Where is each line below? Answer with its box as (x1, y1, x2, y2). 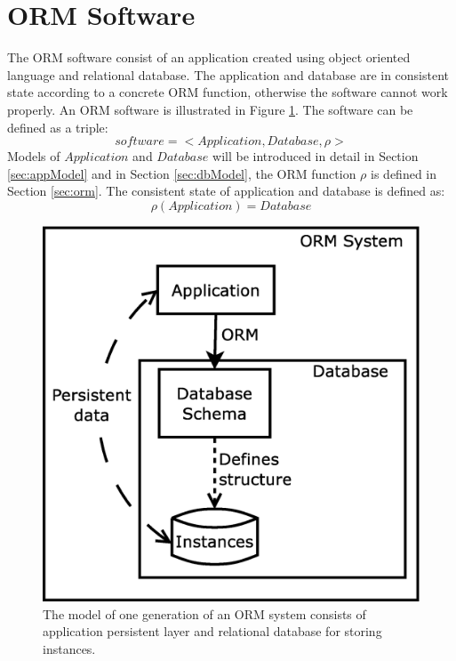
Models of (7, 147, 60, 165)
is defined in (371, 164, 436, 182)
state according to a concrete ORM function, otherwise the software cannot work (7, 83, 448, 101)
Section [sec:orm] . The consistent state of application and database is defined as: (7, 181, 445, 200)
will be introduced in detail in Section (212, 147, 419, 165)
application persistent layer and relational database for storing (43, 622, 382, 641)
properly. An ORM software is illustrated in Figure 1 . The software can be (7, 100, 413, 118)
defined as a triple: (7, 117, 108, 136)
